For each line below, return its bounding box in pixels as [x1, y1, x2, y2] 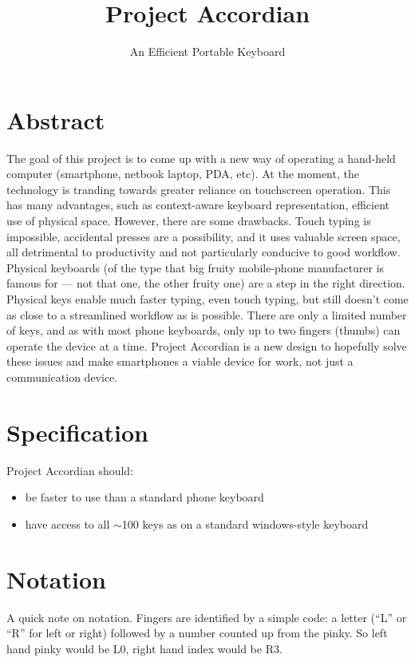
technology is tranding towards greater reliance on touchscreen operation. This [6, 180, 391, 197]
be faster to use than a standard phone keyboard [25, 489, 264, 505]
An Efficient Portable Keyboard [129, 43, 286, 60]
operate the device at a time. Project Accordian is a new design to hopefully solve [6, 337, 407, 354]
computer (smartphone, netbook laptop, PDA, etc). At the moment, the [6, 165, 359, 182]
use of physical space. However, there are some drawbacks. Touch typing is [6, 212, 371, 229]
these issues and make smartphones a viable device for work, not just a [6, 353, 354, 370]
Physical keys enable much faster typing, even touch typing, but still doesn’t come [6, 291, 409, 307]
